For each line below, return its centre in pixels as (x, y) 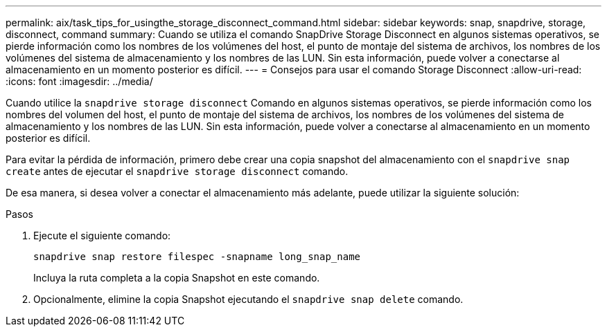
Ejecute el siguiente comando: (102, 236)
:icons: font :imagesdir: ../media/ (79, 81)
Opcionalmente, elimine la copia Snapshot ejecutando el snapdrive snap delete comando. (248, 299)
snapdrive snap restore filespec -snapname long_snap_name (197, 257)
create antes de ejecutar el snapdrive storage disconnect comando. (177, 171)
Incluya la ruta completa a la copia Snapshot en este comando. (177, 278)
